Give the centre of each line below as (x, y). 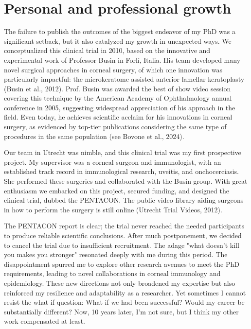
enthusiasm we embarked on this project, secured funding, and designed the (117, 190)
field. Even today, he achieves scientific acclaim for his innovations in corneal (118, 117)
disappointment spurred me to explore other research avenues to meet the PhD (122, 264)
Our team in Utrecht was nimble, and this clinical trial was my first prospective (123, 152)
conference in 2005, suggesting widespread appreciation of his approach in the (120, 107)
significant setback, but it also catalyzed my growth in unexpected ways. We (118, 41)
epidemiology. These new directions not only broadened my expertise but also (120, 283)
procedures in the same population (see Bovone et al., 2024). (94, 136)
